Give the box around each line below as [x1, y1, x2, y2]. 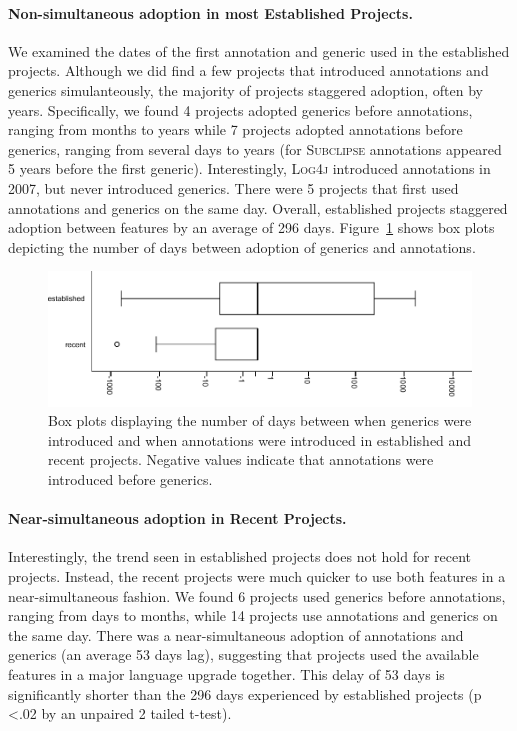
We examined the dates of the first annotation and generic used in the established [8, 40, 510, 61]
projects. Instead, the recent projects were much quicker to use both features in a [8, 565, 506, 586]
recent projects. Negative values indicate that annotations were [48, 449, 434, 470]
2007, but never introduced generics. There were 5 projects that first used [8, 177, 459, 198]
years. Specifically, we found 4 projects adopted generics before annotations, [8, 99, 473, 120]
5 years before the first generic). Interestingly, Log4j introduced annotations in [8, 158, 491, 179]
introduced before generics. [48, 469, 213, 489]
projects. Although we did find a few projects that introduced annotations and [8, 60, 489, 81]
